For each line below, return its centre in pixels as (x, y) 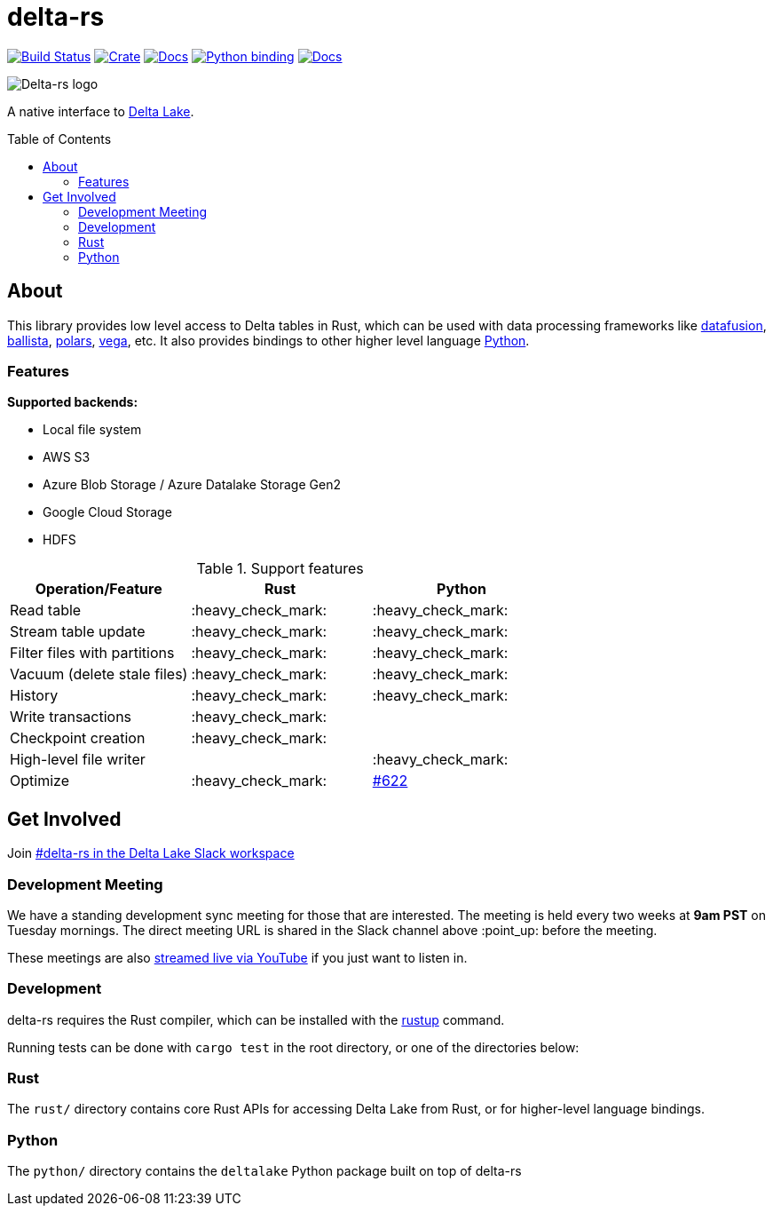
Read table (46, 610)
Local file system (92, 430)
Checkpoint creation (78, 738)
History (34, 696)
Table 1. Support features (280, 569)
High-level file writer (78, 760)
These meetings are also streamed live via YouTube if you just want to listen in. (237, 957)
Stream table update (78, 632)
